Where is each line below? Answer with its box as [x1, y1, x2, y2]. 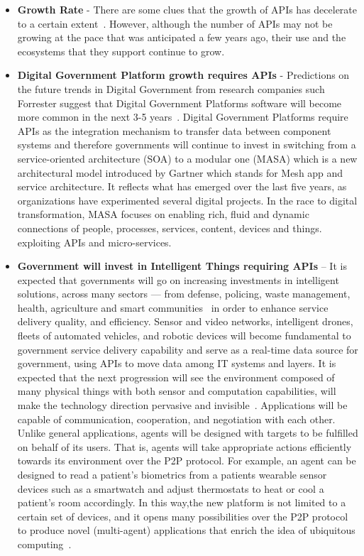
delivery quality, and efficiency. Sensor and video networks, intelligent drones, [17, 314, 353, 329]
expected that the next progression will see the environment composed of [17, 369, 335, 384]
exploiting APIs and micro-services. [17, 234, 172, 249]
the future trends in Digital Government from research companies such [17, 81, 325, 96]
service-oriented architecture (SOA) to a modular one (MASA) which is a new [17, 151, 358, 165]
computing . [17, 536, 72, 551]
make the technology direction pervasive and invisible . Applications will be [17, 398, 348, 413]
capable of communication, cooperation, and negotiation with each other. [17, 411, 336, 426]
